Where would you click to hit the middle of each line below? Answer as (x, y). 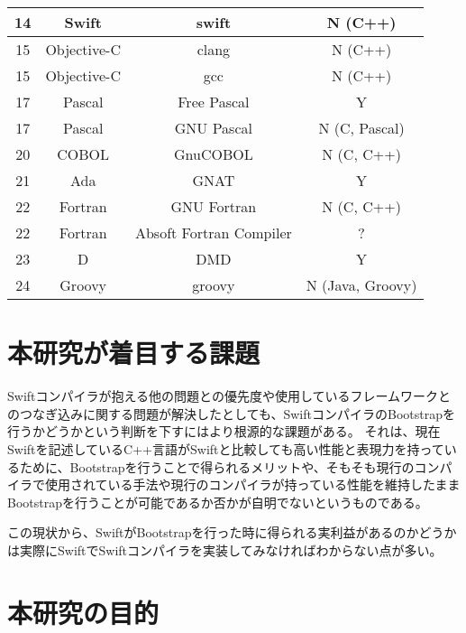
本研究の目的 (83, 612)
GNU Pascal (213, 128)
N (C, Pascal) (361, 128)
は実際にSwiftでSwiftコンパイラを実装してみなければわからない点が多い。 (225, 549)
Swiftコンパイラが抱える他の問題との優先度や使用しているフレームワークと (229, 396)
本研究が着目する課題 (134, 353)
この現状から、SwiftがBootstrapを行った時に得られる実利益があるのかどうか (232, 532)
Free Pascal (214, 102)
